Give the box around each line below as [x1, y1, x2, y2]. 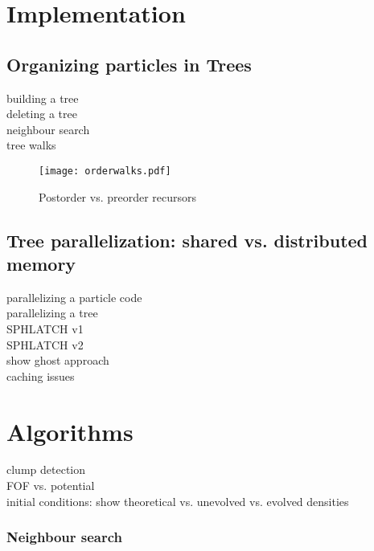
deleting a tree [6, 105, 77, 122]
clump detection [6, 461, 85, 478]
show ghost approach [6, 352, 109, 369]
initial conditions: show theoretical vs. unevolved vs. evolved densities [6, 492, 349, 509]
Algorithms [6, 414, 134, 447]
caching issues [6, 367, 75, 384]
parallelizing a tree [6, 304, 98, 321]
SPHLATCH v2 [6, 336, 84, 353]
